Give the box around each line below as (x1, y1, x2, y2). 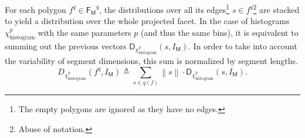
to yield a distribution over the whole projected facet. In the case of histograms (5, 15, 290, 27)
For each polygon (5, 3, 66, 15)
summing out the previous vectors (5, 39, 127, 52)
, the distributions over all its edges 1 (99, 2, 230, 15)
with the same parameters (38, 26, 131, 38)
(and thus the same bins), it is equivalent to (141, 26, 299, 38)
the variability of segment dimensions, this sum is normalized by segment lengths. (5, 55, 298, 67)
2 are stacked (253, 2, 300, 15)
